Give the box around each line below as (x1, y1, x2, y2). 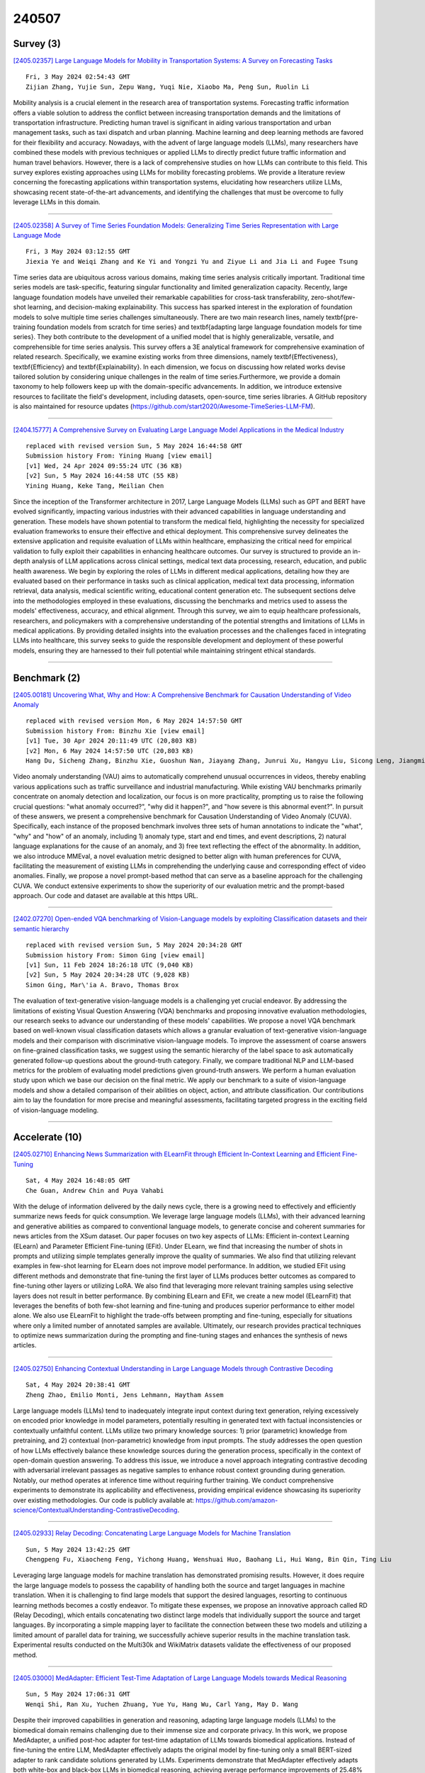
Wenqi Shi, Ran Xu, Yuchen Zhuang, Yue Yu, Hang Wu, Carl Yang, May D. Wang (25, 1700, 299, 1708)
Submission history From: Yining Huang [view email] (25, 452, 212, 460)
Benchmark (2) (13, 672, 81, 684)
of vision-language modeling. (13, 1106, 99, 1114)
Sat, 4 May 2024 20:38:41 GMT (25, 1381, 131, 1389)
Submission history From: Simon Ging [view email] (25, 951, 205, 959)
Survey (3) (13, 38, 62, 50)
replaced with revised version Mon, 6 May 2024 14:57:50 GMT (25, 717, 242, 725)
